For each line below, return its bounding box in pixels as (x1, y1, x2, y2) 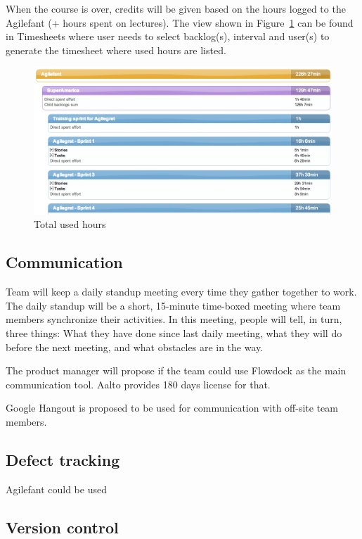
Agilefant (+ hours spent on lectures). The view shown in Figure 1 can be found (6, 15, 354, 30)
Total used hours (34, 217, 106, 232)
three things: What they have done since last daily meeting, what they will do (6, 326, 342, 341)
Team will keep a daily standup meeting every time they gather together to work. (6, 284, 357, 299)
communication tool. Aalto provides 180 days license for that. (6, 376, 271, 391)
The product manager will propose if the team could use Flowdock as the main (6, 363, 347, 378)
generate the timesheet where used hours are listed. (6, 42, 226, 57)
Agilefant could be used (6, 481, 107, 496)
